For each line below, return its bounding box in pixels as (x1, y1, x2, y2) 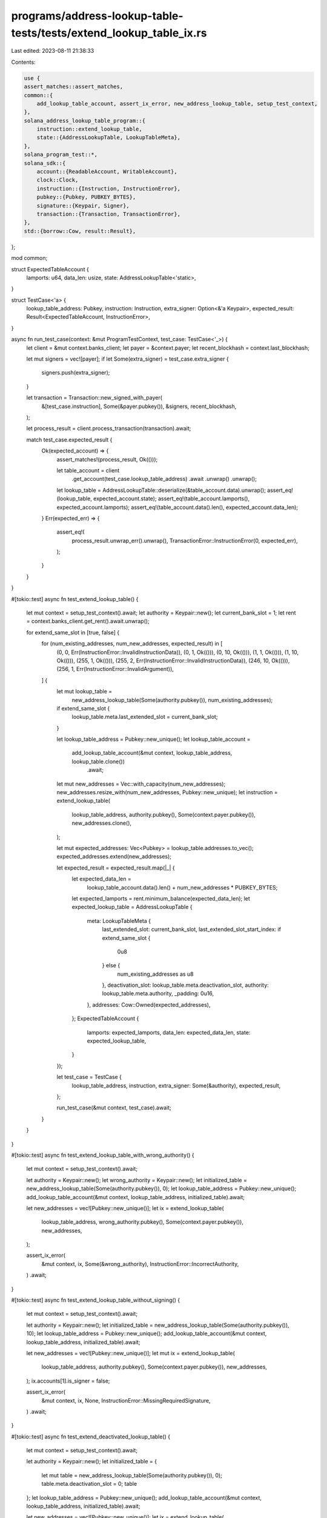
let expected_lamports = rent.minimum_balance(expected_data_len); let (71, 894, 251, 902)
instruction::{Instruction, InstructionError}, (36, 185, 181, 192)
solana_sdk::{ (24, 160, 66, 166)
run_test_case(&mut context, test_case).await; (56, 1104, 172, 1111)
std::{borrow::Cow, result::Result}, (24, 228, 136, 234)
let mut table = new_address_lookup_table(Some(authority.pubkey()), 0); (41, 1471, 222, 1479)
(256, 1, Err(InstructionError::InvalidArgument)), (56, 665, 174, 673)
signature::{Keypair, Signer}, (36, 202, 130, 209)
